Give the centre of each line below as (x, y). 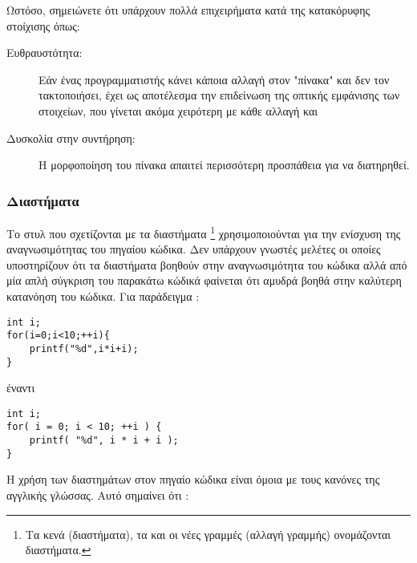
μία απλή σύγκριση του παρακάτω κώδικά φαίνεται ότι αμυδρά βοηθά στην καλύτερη (204, 280)
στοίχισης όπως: (43, 25)
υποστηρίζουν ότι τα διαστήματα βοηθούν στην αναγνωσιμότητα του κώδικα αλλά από (207, 264)
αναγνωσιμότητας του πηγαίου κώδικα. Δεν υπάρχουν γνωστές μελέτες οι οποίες (194, 249)
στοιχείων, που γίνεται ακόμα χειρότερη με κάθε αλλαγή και (178, 110)
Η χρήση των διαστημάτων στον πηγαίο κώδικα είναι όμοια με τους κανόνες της (193, 479)
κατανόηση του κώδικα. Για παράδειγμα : (103, 296)
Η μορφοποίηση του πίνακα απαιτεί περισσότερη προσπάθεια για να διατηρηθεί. (224, 165)
